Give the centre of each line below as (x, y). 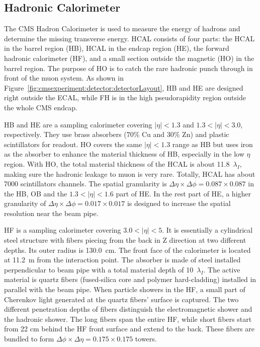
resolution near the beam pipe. (51, 213)
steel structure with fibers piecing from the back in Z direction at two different (125, 240)
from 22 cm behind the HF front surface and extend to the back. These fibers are (129, 329)
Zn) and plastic (206, 134)
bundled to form (29, 339)
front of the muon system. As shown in (64, 78)
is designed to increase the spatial (179, 203)
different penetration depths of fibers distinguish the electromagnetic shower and (128, 309)
